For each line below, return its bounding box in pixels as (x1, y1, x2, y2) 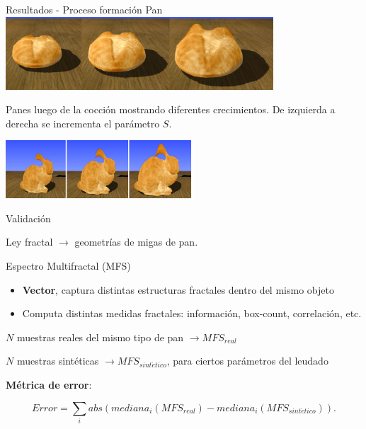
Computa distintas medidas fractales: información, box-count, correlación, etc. (22, 306, 362, 321)
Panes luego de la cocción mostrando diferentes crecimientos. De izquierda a (6, 102, 336, 117)
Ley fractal (6, 234, 53, 249)
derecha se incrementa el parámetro (6, 115, 160, 130)
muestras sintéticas (16, 353, 99, 368)
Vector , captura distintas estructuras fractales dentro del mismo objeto (22, 282, 334, 297)
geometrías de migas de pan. (74, 234, 198, 249)
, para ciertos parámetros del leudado (166, 353, 328, 368)
